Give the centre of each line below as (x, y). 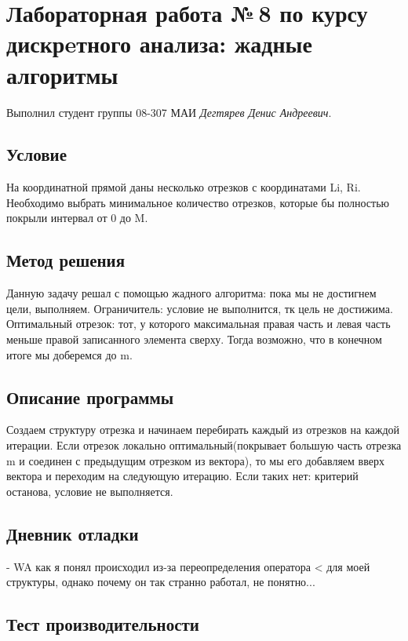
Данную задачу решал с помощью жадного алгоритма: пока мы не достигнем (191, 293)
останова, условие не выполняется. (90, 491)
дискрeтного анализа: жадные (159, 44)
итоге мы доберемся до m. (69, 354)
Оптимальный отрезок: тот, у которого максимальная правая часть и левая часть (199, 324)
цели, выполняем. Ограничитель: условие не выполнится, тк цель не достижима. (200, 308)
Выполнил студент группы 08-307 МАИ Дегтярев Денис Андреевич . (169, 112)
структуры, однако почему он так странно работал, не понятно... (161, 582)
